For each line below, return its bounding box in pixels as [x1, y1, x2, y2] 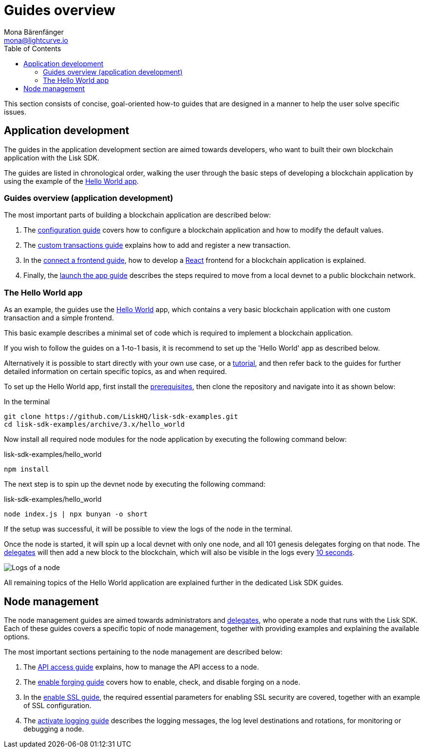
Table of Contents [4, 44, 61, 53]
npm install [4, 465, 49, 474]
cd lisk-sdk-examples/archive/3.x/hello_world [4, 420, 185, 429]
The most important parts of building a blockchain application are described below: [4, 211, 271, 219]
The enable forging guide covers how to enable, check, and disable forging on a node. [23, 677, 300, 686]
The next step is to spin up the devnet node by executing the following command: [4, 480, 266, 489]
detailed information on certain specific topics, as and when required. [4, 367, 227, 376]
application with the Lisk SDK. [4, 153, 99, 162]
